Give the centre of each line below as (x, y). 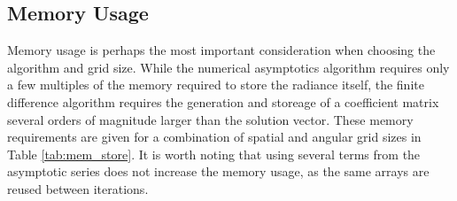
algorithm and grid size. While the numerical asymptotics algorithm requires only (228, 67)
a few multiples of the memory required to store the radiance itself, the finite (216, 85)
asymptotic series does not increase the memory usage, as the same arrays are (218, 171)
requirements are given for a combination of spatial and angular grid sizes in (214, 137)
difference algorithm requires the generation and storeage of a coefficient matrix (223, 101)
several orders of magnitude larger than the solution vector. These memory (210, 119)
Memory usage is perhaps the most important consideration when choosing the (221, 50)
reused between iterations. (78, 188)
